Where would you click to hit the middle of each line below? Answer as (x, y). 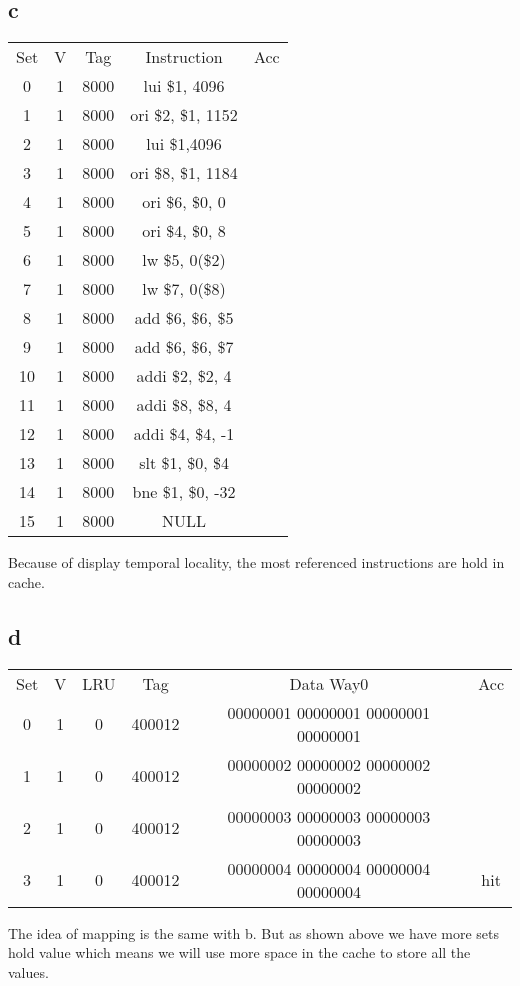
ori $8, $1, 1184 (184, 173)
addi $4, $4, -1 (184, 434)
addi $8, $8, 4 (184, 405)
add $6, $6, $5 (184, 318)
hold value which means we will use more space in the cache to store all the (239, 952)
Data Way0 (329, 683)
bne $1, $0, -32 (184, 492)
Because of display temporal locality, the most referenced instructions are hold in (256, 562)
